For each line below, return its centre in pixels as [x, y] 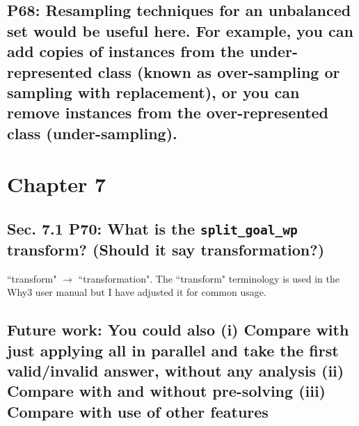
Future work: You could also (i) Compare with [178, 330]
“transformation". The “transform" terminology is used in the [209, 278]
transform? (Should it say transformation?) [166, 249]
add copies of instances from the [126, 51]
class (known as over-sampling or [219, 71]
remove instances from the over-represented [168, 112]
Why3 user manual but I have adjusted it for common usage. [137, 292]
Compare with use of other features [138, 411]
